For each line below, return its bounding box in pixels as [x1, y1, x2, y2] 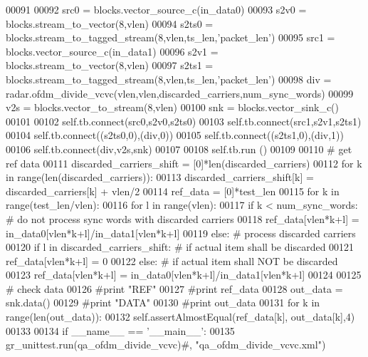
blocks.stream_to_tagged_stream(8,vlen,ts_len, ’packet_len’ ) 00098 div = [6, 71, 332, 86]
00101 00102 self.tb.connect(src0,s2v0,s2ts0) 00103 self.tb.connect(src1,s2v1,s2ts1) [6, 113, 362, 128]
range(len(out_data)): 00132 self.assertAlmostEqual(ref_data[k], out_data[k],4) [6, 309, 355, 324]
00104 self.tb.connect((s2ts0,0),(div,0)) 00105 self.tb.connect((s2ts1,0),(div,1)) [6, 128, 344, 143]
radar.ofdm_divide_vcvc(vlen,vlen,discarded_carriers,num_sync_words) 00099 [6, 86, 354, 100]
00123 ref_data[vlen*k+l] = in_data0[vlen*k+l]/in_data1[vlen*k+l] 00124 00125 [6, 267, 362, 282]
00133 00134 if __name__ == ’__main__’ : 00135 [6, 323, 235, 338]
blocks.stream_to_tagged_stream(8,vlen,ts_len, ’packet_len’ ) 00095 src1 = [6, 30, 335, 45]
